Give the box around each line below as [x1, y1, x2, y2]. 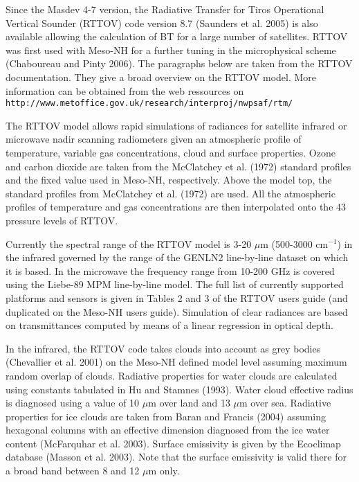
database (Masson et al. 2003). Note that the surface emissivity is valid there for [6, 449, 347, 464]
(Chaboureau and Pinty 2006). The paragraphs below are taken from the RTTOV [6, 56, 353, 71]
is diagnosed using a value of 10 [6, 395, 140, 410]
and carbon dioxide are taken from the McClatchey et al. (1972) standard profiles [6, 159, 351, 173]
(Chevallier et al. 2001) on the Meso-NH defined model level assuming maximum [6, 355, 347, 369]
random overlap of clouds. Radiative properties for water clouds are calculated [6, 368, 338, 382]
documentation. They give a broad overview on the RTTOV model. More [6, 69, 317, 84]
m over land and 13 [148, 395, 230, 410]
